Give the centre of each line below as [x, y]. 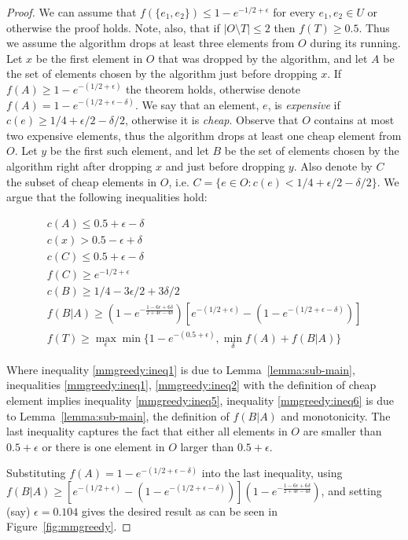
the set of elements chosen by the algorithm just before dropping [162, 73]
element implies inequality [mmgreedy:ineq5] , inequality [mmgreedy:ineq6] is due [200, 400]
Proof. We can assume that [72, 12]
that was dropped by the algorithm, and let [263, 58]
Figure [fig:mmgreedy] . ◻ [69, 526]
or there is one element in [103, 446]
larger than [207, 446]
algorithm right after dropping [79, 165]
